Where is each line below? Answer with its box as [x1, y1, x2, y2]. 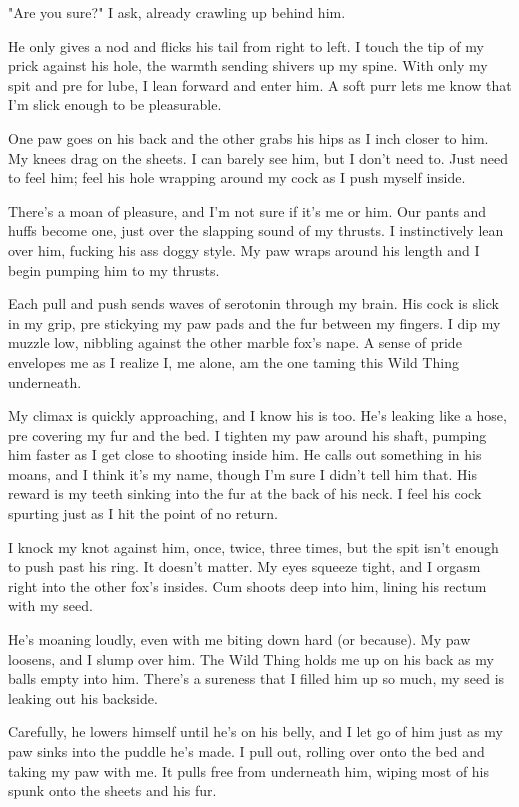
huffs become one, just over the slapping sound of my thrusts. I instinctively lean [8, 220, 504, 241]
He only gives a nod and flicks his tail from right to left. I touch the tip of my [8, 35, 484, 56]
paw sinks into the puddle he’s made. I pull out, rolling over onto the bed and [8, 741, 485, 761]
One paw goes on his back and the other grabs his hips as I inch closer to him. [8, 127, 489, 148]
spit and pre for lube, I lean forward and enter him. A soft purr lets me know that [8, 74, 512, 95]
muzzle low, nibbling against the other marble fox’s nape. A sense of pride [8, 332, 462, 353]
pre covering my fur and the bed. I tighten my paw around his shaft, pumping [8, 424, 487, 445]
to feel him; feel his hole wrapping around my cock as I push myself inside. [8, 167, 466, 188]
